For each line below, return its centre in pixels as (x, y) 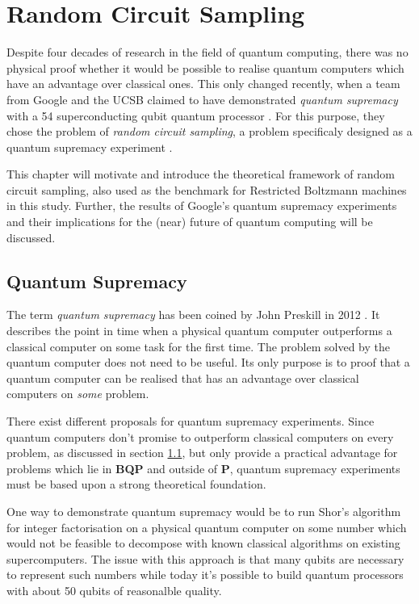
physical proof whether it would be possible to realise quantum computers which (205, 67)
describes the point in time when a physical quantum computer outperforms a (199, 331)
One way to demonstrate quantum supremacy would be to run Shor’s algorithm (204, 511)
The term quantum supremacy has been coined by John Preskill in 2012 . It (193, 315)
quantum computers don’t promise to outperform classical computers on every (200, 436)
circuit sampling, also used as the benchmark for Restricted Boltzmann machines (207, 189)
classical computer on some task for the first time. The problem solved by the (199, 346)
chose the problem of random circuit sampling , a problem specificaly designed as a (209, 131)
